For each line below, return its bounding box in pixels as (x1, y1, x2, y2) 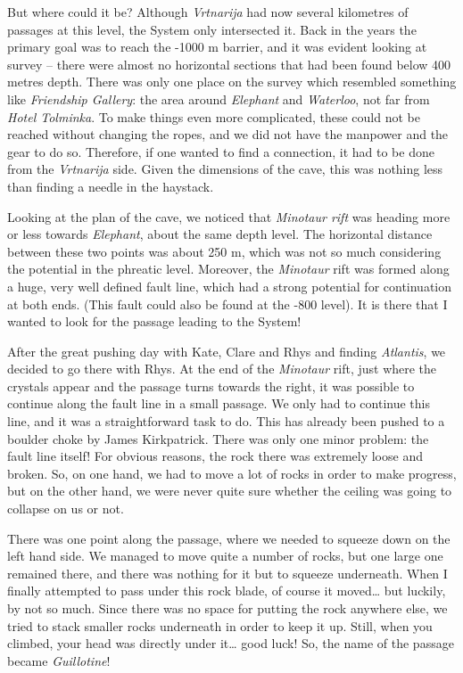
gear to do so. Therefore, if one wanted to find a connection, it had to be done (7, 142, 434, 160)
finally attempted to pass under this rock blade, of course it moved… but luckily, (7, 581, 446, 600)
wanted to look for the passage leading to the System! (7, 312, 302, 331)
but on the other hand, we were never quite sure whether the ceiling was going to (7, 481, 452, 500)
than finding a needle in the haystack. (7, 176, 214, 195)
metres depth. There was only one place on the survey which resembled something (7, 72, 457, 91)
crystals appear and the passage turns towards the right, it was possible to (7, 376, 415, 395)
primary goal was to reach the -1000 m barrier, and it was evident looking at (7, 37, 427, 56)
